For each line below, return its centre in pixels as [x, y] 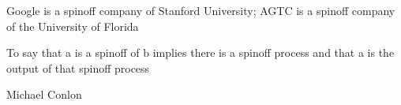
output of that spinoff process [78, 67]
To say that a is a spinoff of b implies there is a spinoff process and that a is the [200, 52]
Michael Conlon [44, 94]
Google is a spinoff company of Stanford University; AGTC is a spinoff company [201, 10]
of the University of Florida [73, 26]
